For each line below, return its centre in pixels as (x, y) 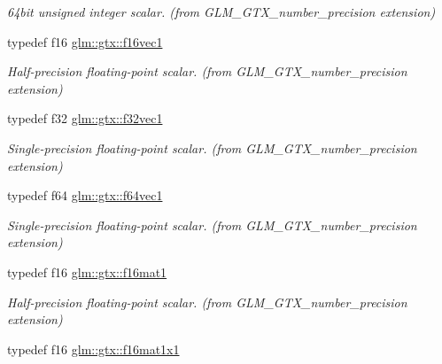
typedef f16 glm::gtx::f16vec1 (85, 41)
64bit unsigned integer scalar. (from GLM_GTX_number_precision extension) (221, 12)
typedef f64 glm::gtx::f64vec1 (85, 195)
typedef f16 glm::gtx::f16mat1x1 (93, 349)
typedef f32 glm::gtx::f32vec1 (85, 118)
